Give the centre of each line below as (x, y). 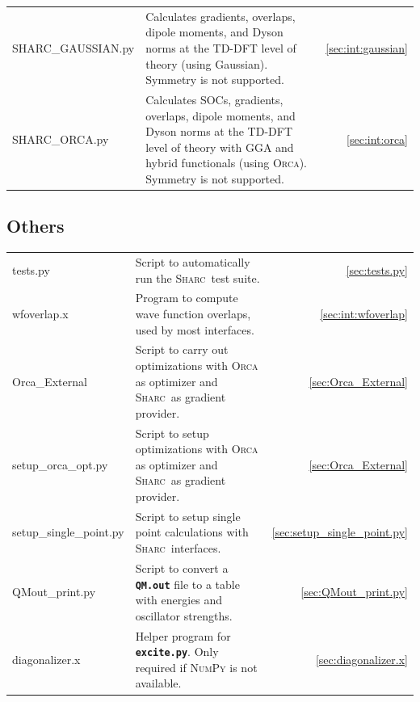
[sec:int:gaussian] (367, 47)
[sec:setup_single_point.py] (340, 532)
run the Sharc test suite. (197, 277)
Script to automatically (193, 261)
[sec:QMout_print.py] (354, 592)
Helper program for (183, 635)
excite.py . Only (177, 652)
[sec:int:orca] (377, 139)
